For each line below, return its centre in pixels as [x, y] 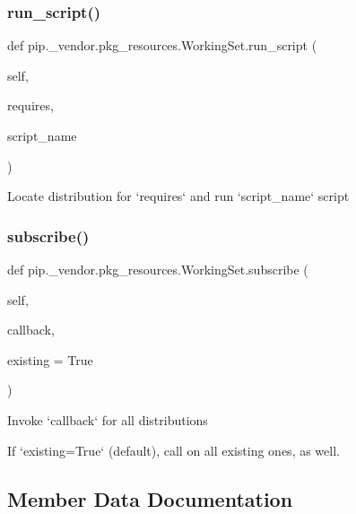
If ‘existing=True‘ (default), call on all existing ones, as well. [174, 450]
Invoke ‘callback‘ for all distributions [108, 419]
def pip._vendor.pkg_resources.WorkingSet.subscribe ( [158, 269]
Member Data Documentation [150, 498]
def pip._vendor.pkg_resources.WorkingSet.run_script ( [162, 45]
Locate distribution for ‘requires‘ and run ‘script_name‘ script [178, 196]
